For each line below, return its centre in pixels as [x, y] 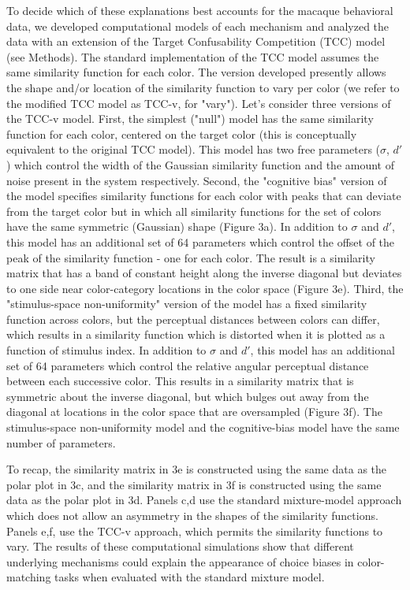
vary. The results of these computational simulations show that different [180, 546]
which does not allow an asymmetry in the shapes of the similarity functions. [192, 515]
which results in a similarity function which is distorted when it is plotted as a [196, 334]
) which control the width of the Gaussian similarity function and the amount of [201, 164]
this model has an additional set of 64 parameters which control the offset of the [201, 241]
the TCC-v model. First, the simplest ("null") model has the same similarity [190, 119]
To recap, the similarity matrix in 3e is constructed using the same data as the [197, 469]
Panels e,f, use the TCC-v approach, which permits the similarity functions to [195, 531]
